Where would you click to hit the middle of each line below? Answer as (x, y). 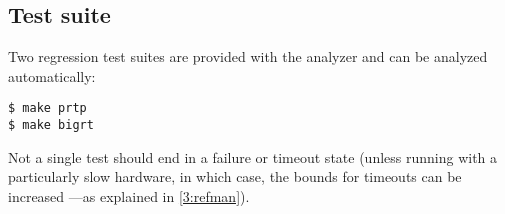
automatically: (52, 75)
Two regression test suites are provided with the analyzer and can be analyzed (248, 56)
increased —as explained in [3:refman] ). (129, 195)
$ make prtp (47, 108)
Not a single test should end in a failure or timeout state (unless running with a (253, 156)
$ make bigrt (51, 125)
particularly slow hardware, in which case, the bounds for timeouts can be (235, 176)
